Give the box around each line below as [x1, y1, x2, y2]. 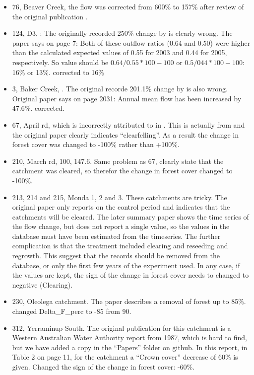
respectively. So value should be [12, 57, 109, 67]
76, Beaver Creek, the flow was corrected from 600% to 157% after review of [12, 1, 244, 11]
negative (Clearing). [12, 279, 73, 290]
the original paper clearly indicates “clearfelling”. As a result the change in [12, 129, 239, 140]
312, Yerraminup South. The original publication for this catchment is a [12, 322, 231, 333]
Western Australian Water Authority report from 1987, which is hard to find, [12, 332, 247, 343]
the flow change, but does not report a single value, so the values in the [12, 221, 230, 231]
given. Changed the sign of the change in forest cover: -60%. [12, 362, 195, 372]
